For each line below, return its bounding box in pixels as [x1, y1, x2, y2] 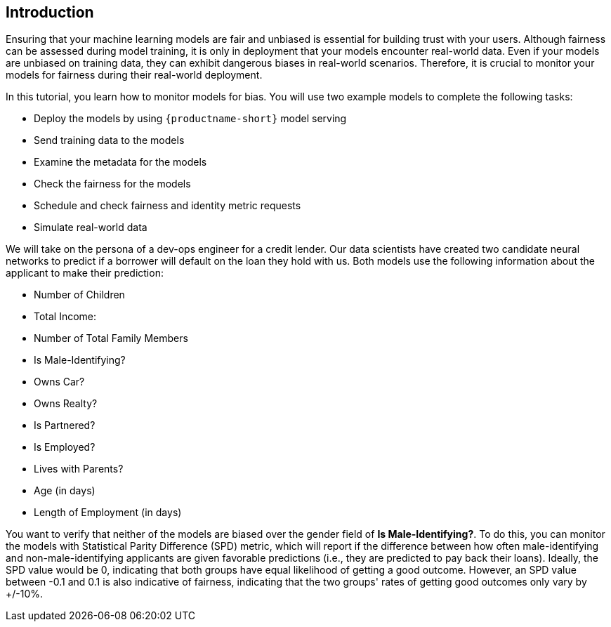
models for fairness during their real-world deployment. [6, 69, 263, 81]
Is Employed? [34, 441, 96, 454]
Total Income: [34, 310, 97, 323]
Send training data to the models [34, 134, 185, 147]
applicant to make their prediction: [6, 267, 164, 279]
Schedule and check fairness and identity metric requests [34, 199, 301, 212]
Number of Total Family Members [34, 332, 188, 345]
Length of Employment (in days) [34, 506, 182, 519]
